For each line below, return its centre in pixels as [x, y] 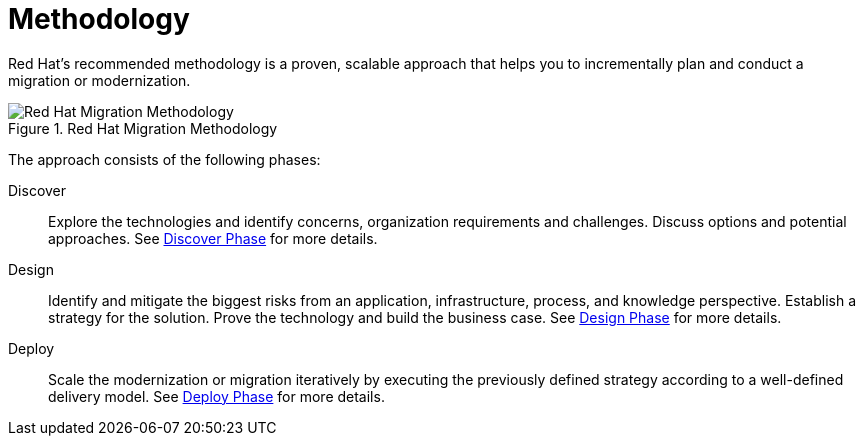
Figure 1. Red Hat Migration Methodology [143, 128]
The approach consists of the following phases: [164, 159]
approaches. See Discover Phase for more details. [213, 238]
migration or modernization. [99, 80]
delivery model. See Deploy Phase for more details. [216, 396]
